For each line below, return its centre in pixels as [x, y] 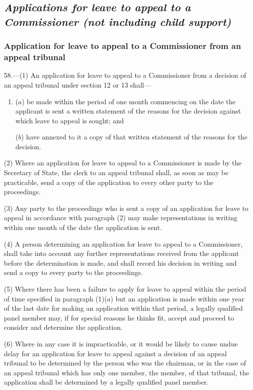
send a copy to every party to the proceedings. [74, 272]
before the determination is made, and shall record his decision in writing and [120, 263]
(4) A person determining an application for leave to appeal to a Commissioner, [123, 243]
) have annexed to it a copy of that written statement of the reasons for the [134, 137]
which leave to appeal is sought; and [70, 120]
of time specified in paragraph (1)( [55, 298]
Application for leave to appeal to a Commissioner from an [123, 46]
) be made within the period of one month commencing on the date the [129, 101]
